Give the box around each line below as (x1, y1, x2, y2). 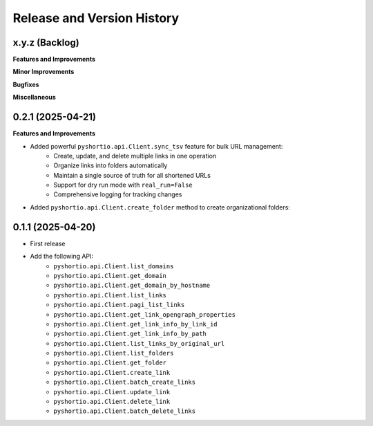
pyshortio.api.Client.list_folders (53, 349, 174, 358)
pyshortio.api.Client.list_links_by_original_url (53, 340, 225, 347)
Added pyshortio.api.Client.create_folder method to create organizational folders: (30, 203, 290, 211)
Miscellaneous (12, 93, 57, 102)
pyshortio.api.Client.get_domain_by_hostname (53, 281, 211, 290)
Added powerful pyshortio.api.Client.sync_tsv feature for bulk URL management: (30, 142, 283, 150)
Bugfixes (12, 80, 39, 89)
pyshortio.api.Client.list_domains (53, 262, 174, 270)
